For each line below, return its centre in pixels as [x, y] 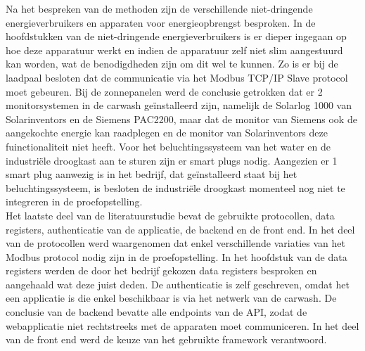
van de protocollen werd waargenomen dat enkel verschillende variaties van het [175, 243]
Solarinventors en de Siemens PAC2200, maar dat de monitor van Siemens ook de [181, 119]
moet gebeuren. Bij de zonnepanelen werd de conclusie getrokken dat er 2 [164, 91]
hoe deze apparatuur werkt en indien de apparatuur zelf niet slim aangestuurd [174, 50]
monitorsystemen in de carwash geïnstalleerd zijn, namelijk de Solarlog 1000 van [179, 105]
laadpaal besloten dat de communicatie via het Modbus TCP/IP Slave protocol [177, 77]
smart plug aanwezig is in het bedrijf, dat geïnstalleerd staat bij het [152, 174]
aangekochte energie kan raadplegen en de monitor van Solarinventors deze [167, 133]
